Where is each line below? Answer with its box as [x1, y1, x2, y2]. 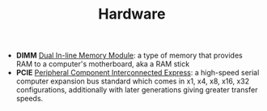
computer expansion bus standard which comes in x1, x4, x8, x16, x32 [15, 76, 250, 86]
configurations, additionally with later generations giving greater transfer [15, 85, 258, 95]
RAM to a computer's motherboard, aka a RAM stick [15, 59, 190, 69]
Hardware [98, 5, 166, 23]
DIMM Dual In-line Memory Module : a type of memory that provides [15, 50, 243, 61]
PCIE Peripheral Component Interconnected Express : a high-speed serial [15, 68, 260, 78]
